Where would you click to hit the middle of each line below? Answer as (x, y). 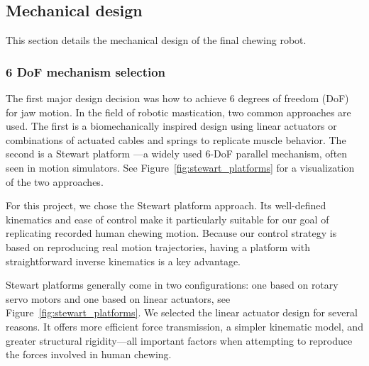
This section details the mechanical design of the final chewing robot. (156, 40)
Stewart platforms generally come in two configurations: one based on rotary (172, 285)
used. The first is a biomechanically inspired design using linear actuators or (171, 126)
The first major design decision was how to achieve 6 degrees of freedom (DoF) (177, 98)
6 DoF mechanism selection (86, 71)
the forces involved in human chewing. (89, 354)
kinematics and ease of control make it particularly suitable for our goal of (167, 219)
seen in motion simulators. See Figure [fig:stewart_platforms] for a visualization (180, 167)
